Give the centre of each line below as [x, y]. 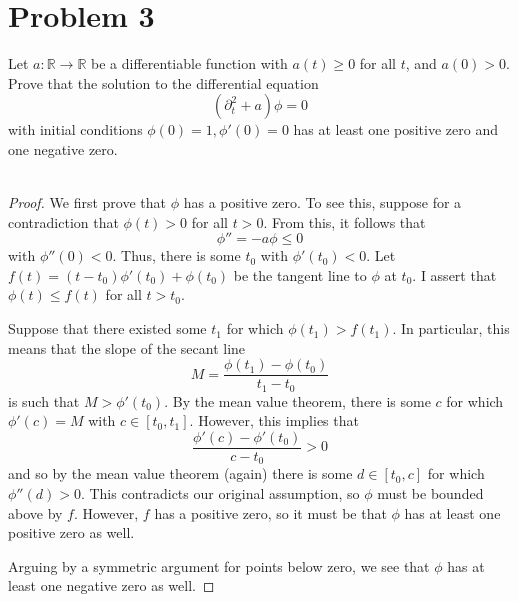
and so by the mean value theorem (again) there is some [180, 473]
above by [35, 512]
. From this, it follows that [344, 221]
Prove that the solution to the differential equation [163, 82]
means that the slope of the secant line [127, 347]
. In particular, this [451, 328]
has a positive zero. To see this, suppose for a [322, 202]
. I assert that [454, 274]
